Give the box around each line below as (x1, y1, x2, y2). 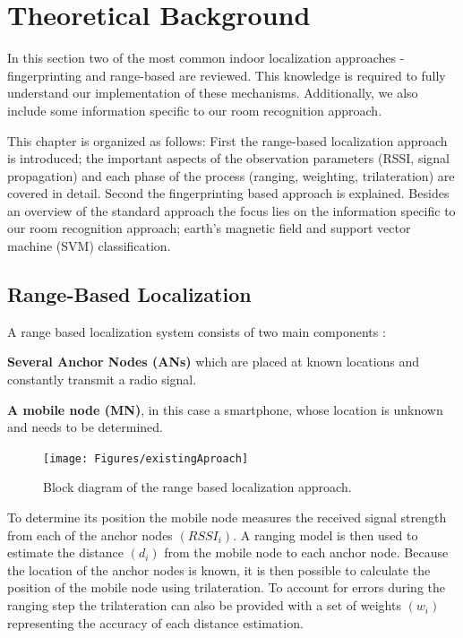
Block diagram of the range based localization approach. (43, 478, 352, 496)
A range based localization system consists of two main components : (7, 322, 386, 341)
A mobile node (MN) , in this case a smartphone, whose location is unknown (7, 400, 443, 418)
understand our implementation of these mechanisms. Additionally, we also (7, 83, 418, 102)
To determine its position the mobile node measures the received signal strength (7, 508, 447, 527)
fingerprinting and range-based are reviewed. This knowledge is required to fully (7, 65, 446, 84)
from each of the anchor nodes (7, 525, 173, 544)
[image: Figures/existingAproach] (43, 452, 249, 465)
